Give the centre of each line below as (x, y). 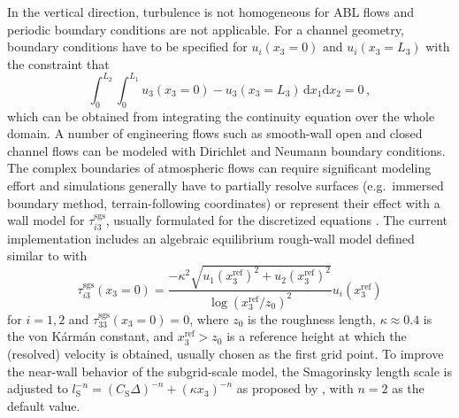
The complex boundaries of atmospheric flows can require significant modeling (219, 168)
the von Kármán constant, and (90, 336)
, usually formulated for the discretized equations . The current (277, 220)
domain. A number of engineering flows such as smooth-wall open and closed (215, 133)
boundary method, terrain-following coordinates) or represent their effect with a (224, 202)
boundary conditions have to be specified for (127, 46)
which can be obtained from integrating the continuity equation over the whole (221, 116)
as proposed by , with (295, 388)
